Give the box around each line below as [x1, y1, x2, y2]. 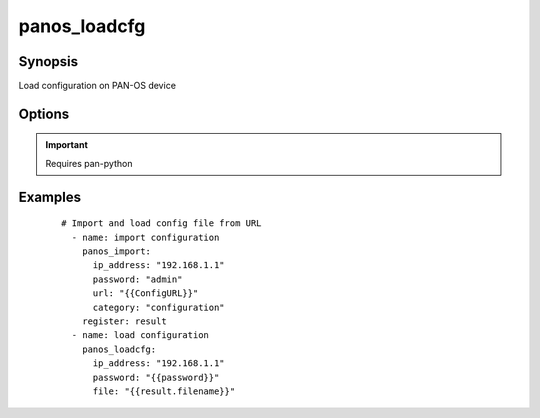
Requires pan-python [45, 157, 133, 169]
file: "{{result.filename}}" [92, 385, 236, 397]
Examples [18, 188, 82, 205]
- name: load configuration [71, 330, 210, 341]
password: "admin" [92, 273, 183, 285]
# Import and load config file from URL [61, 218, 262, 229]
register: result [81, 316, 167, 327]
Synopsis [18, 53, 79, 70]
